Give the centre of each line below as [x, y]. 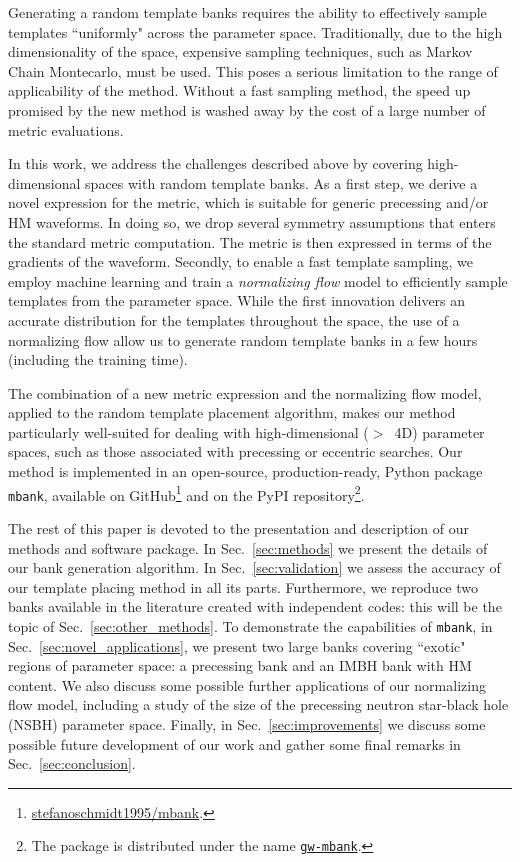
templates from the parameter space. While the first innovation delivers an [237, 300]
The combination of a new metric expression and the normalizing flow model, [245, 392]
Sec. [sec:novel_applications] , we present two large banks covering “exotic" [237, 645]
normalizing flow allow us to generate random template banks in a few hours [243, 339]
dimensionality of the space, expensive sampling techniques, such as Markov [240, 51]
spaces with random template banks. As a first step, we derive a [281, 182]
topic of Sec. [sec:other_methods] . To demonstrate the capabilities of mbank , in [250, 625]
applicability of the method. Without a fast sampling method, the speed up [239, 90]
